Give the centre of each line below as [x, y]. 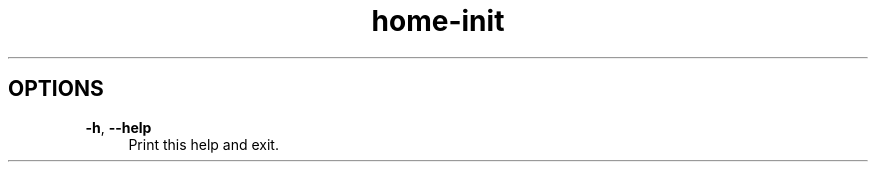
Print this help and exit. [203, 144]
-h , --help [118, 127]
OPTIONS [56, 89]
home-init [438, 21]
